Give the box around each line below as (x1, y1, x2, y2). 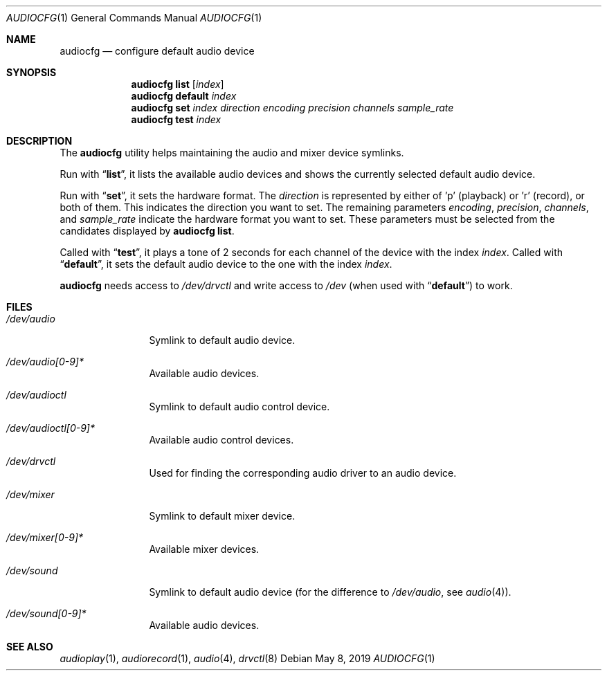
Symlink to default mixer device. (149, 510, 296, 522)
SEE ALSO (6, 641, 53, 652)
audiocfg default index (131, 90, 237, 102)
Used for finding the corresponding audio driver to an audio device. (149, 467, 457, 479)
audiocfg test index (131, 113, 221, 125)
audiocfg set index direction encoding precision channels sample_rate (131, 102, 454, 113)
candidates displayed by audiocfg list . (60, 225, 235, 237)
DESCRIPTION (6, 135, 73, 147)
